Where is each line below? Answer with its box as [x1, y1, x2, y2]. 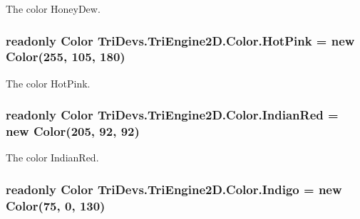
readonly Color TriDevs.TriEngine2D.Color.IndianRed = [6, 106, 339, 124]
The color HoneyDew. [6, 1, 101, 16]
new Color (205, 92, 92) [6, 122, 140, 140]
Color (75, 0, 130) [6, 196, 106, 214]
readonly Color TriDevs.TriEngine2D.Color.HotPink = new [6, 31, 355, 49]
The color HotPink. [6, 75, 91, 90]
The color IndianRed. [6, 150, 99, 165]
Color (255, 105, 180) [6, 48, 125, 65]
